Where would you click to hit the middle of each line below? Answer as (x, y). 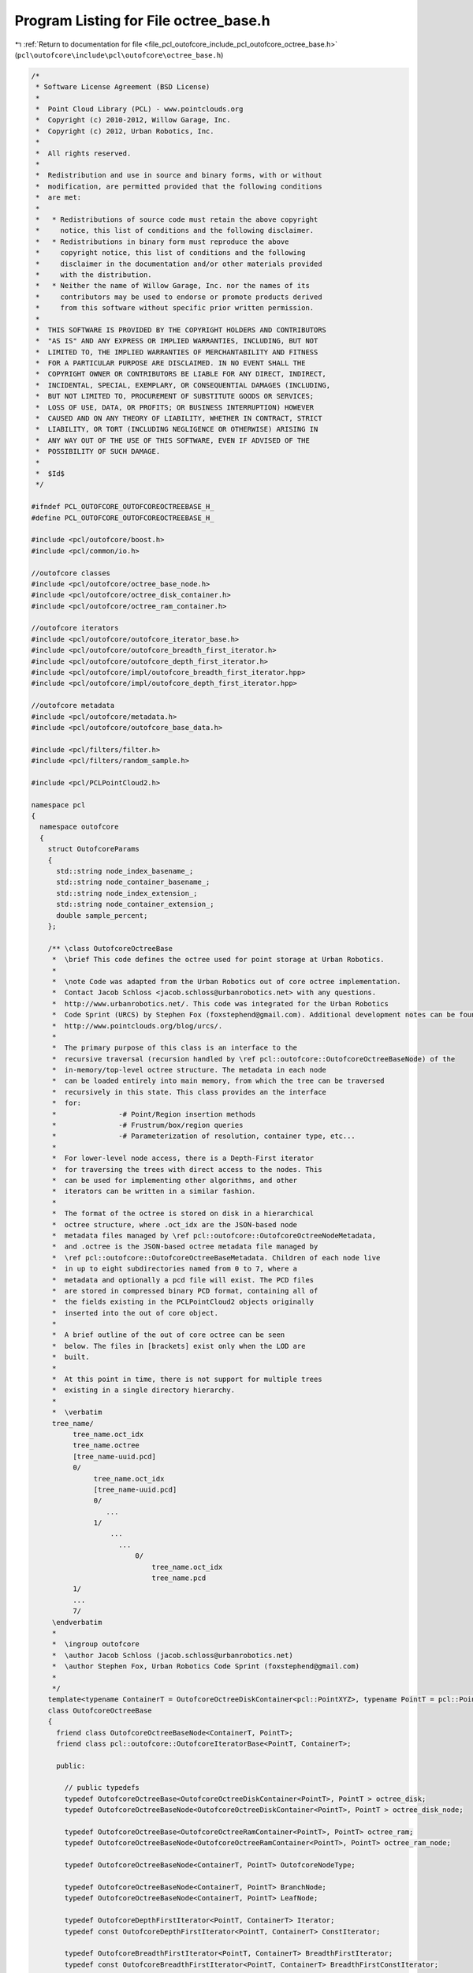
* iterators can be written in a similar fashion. (154, 1191)
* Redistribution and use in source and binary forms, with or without (179, 175)
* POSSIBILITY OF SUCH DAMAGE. (98, 451)
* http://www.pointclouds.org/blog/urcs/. (137, 1026)
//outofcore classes (71, 573)
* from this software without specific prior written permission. (175, 308)
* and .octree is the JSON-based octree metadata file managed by (185, 1247)
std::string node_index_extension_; (127, 893)
